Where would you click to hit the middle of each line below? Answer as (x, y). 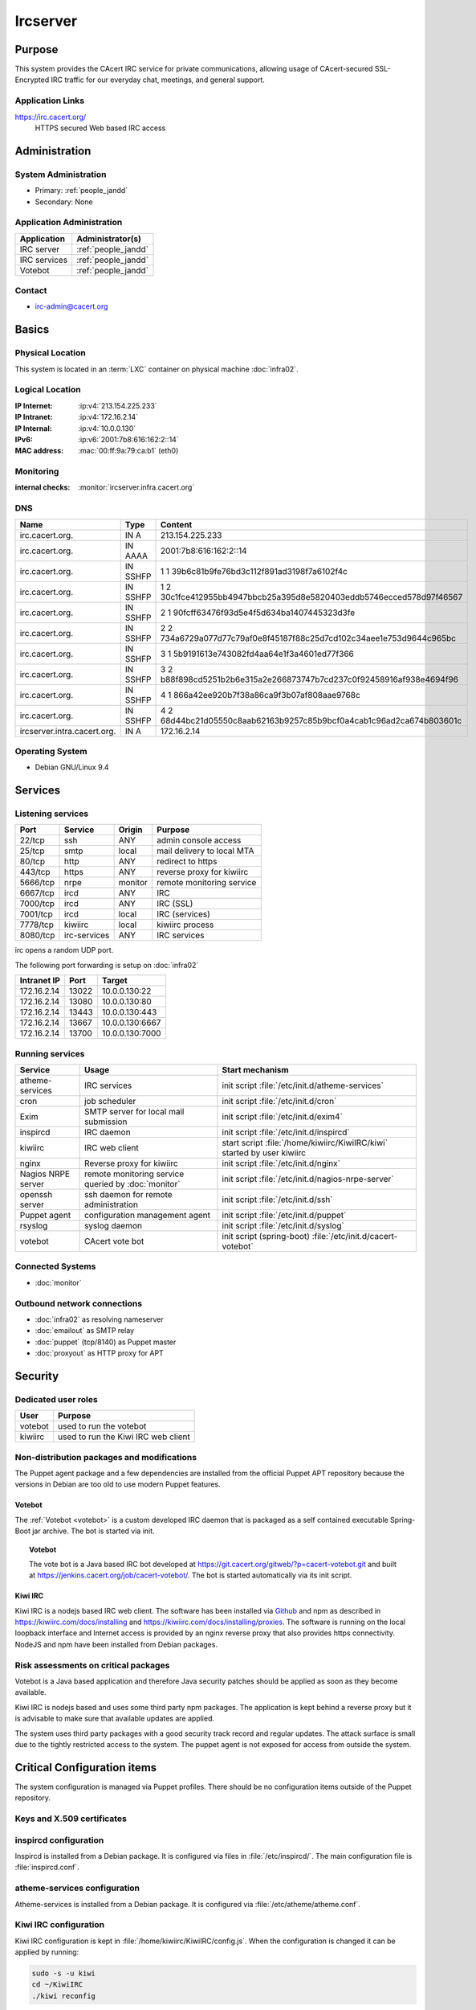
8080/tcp (37, 935)
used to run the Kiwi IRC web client (124, 1437)
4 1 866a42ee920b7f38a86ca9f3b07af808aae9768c (260, 695)
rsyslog (34, 1226)
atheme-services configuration (77, 1888)
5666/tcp (37, 883)
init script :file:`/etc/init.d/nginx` (281, 1163)
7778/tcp (37, 925)
